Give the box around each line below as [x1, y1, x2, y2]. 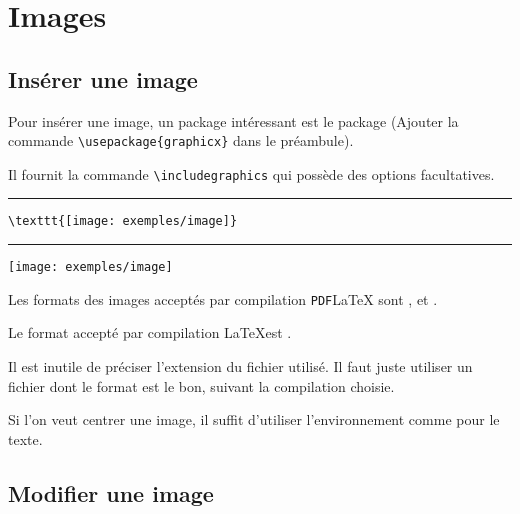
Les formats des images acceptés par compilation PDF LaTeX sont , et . [8, 288, 438, 309]
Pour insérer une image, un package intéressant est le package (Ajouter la [8, 110, 459, 131]
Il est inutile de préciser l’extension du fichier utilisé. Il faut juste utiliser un [8, 356, 473, 377]
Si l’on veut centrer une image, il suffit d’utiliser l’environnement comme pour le [8, 409, 500, 430]
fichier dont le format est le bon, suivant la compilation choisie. [8, 375, 395, 396]
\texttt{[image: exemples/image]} [8, 214, 238, 229]
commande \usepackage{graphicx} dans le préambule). [8, 130, 354, 151]
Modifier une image [8, 477, 214, 508]
